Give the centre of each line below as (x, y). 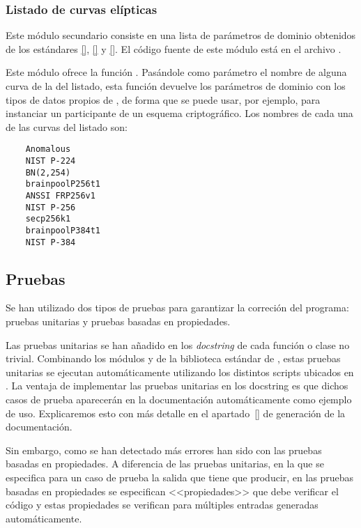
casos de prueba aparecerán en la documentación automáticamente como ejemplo (179, 399)
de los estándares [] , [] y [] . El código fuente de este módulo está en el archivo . (174, 48)
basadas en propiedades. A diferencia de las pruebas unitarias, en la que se (165, 464)
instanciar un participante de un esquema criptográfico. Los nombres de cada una (179, 113)
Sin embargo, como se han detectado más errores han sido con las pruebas (164, 450)
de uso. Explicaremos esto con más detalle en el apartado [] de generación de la (176, 413)
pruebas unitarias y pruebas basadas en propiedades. (118, 321)
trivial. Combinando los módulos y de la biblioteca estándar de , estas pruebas (173, 358)
